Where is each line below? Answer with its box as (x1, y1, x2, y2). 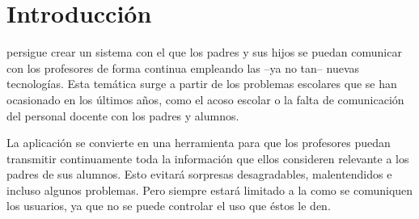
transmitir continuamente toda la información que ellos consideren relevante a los (6, 150, 409, 166)
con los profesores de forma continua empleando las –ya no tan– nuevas (6, 59, 360, 76)
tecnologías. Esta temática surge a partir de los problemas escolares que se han (6, 75, 397, 92)
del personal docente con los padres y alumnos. (6, 107, 239, 124)
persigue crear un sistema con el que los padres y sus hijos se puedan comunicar (6, 44, 402, 61)
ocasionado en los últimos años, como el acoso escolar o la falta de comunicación (6, 91, 404, 107)
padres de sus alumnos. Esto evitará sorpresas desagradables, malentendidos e (6, 166, 392, 183)
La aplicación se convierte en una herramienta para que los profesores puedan (6, 134, 391, 151)
